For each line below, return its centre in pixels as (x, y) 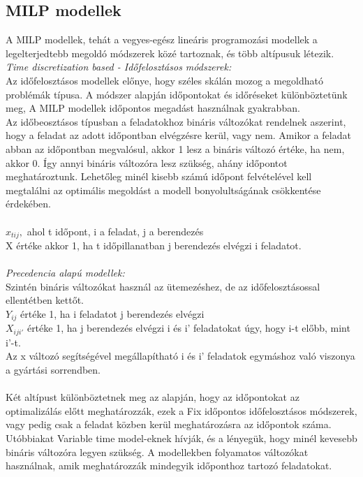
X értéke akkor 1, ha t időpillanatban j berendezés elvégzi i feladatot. (154, 245)
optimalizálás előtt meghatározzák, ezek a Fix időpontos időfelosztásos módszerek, (181, 410)
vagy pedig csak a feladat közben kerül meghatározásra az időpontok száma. (169, 424)
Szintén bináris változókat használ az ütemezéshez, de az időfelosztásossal (163, 286)
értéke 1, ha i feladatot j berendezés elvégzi (112, 313)
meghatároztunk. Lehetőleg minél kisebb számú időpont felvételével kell (159, 176)
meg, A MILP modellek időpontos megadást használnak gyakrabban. (153, 108)
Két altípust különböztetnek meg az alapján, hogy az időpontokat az (153, 397)
